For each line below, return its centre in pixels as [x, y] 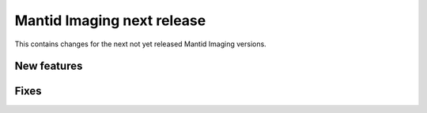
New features [49, 66]
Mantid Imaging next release [110, 20]
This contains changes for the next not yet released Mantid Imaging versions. [140, 44]
